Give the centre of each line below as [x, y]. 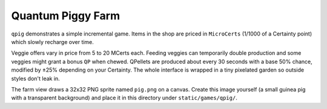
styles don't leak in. [35, 78]
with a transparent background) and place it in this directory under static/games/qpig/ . [124, 98]
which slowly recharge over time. [52, 42]
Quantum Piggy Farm [66, 16]
